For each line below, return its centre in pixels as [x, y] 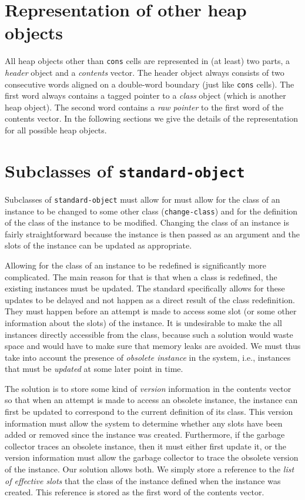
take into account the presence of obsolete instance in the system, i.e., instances [148, 357]
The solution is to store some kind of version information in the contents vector [148, 388]
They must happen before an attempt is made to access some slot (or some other [151, 311]
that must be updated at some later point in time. [94, 369]
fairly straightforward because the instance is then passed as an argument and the [152, 234]
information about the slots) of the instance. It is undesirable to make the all [143, 322]
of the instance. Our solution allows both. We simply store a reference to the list [150, 469]
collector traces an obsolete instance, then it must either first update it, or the [145, 446]
